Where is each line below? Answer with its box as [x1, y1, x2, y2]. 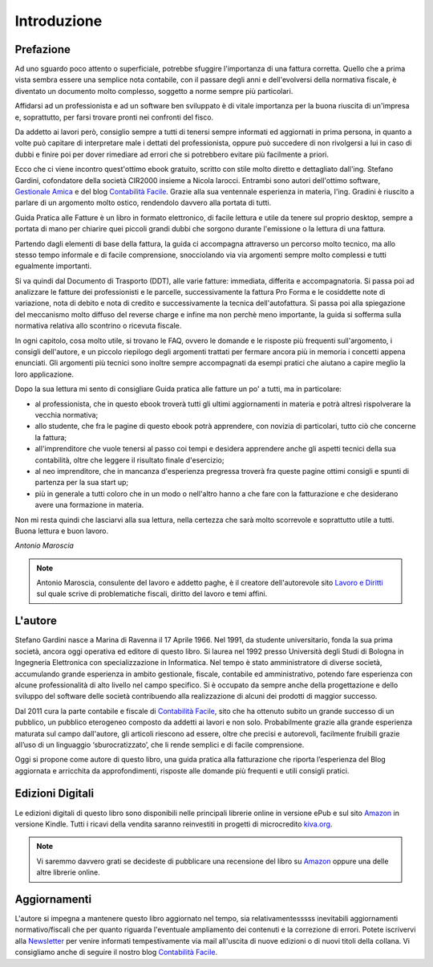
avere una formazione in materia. [34, 500, 144, 510]
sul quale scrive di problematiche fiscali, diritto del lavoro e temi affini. [36, 589, 268, 598]
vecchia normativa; [34, 410, 99, 419]
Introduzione [14, 12, 103, 30]
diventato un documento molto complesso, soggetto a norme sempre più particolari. [14, 86, 293, 96]
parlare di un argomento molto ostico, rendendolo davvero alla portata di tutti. [14, 198, 272, 208]
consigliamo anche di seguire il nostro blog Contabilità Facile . [14, 948, 218, 957]
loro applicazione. [14, 369, 74, 379]
